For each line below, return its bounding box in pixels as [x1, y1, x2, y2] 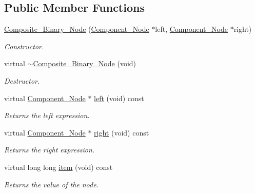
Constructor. [4, 41, 44, 51]
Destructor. [4, 75, 40, 86]
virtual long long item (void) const [4, 161, 113, 172]
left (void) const [94, 92, 144, 103]
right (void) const [94, 127, 149, 138]
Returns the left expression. [4, 110, 90, 121]
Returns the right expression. [4, 144, 95, 155]
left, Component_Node [155, 24, 228, 34]
